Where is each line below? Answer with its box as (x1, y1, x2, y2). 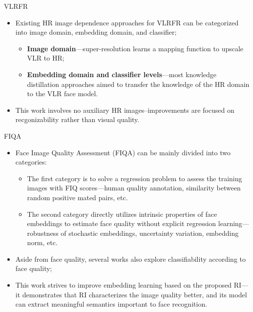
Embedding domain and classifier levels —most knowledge (27, 69, 217, 79)
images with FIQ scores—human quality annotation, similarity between (27, 183, 241, 193)
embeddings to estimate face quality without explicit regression (27, 218, 216, 229)
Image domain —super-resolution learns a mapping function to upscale (27, 43, 244, 53)
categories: (15, 157, 47, 167)
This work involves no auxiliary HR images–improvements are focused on (15, 104, 234, 115)
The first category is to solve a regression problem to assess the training (27, 173, 242, 183)
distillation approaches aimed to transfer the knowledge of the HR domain (27, 79, 250, 89)
